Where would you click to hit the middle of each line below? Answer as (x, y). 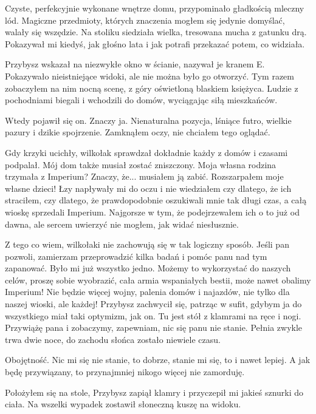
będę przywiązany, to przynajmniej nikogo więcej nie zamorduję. (125, 372)
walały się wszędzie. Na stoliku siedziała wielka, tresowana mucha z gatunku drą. (156, 32)
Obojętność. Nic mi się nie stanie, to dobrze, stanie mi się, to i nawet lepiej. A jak (158, 360)
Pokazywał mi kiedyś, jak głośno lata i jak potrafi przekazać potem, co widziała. (155, 43)
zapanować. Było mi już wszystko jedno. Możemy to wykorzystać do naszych (148, 268)
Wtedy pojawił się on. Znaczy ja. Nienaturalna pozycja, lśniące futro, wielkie (148, 120)
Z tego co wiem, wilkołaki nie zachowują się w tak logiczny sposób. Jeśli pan (147, 244)
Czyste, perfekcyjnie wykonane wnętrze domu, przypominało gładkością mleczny (155, 8)
